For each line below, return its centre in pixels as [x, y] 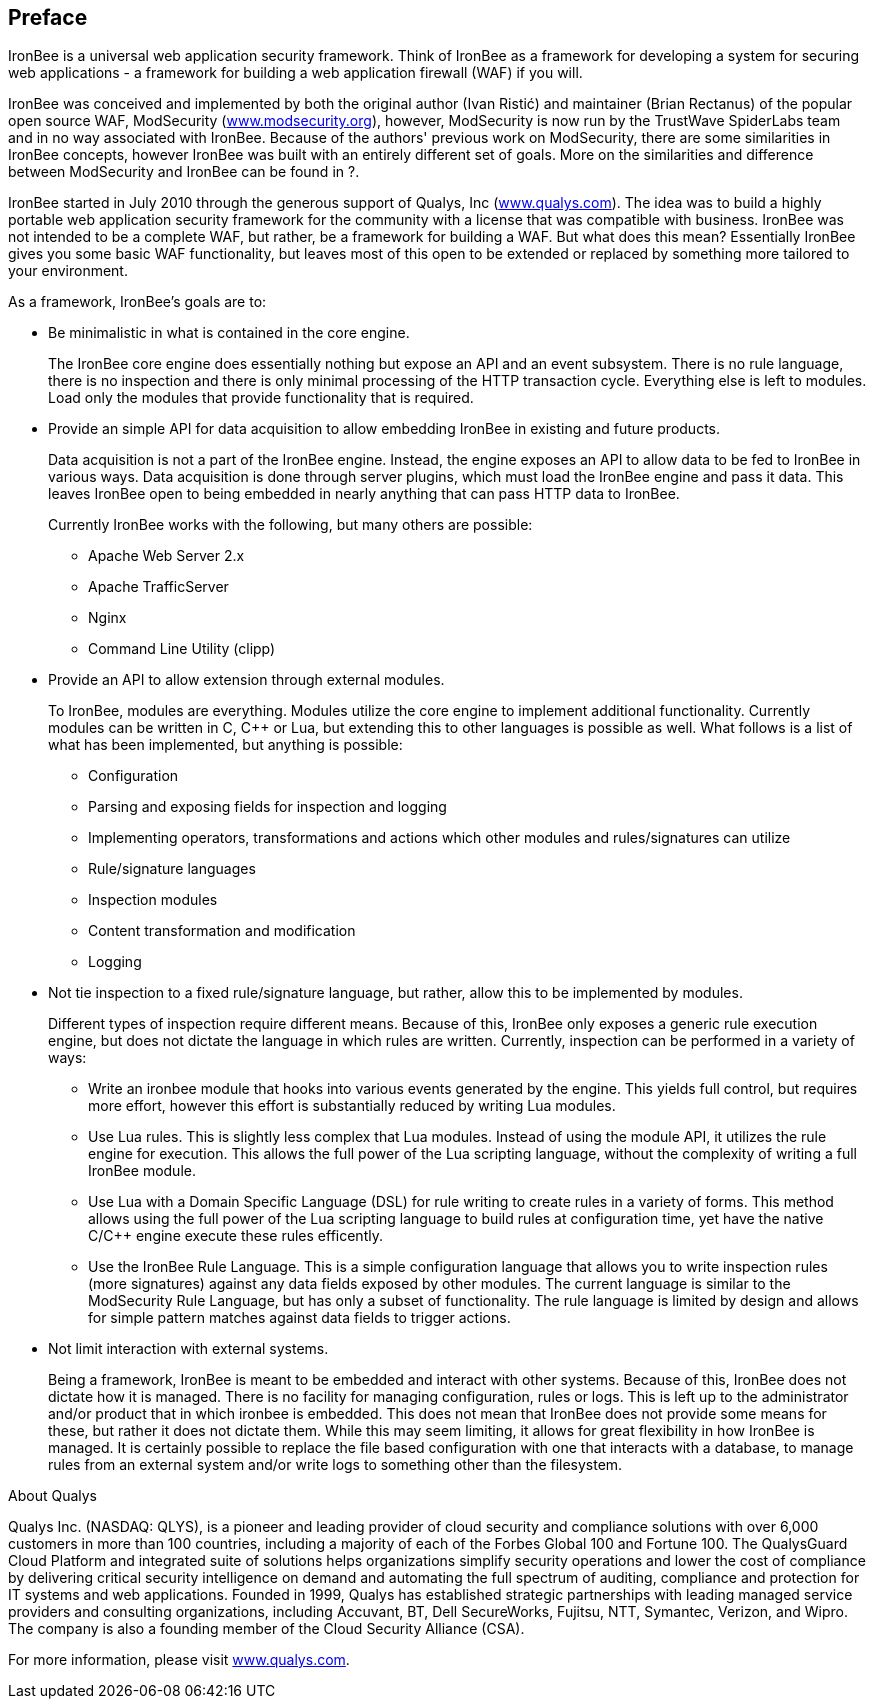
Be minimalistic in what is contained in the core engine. [229, 333]
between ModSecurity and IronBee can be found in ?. [184, 172]
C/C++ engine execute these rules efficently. [235, 1236]
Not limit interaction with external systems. [188, 1349]
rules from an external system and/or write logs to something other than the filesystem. [335, 1465]
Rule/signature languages [172, 869]
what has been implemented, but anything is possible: [225, 745]
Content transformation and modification [222, 931]
